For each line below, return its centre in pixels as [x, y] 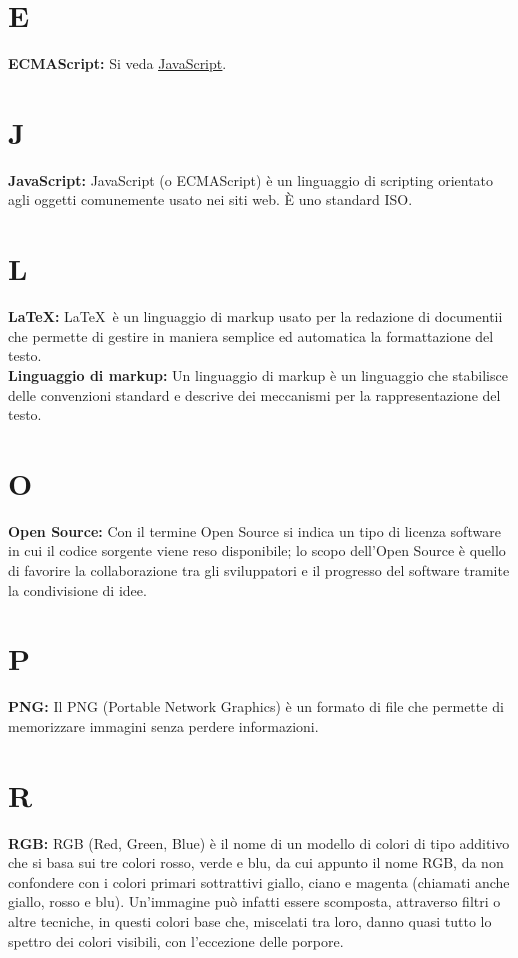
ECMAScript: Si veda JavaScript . [117, 63]
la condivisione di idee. [77, 589]
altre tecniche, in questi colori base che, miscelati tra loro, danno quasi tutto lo [250, 921]
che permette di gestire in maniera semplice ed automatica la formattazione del [251, 335]
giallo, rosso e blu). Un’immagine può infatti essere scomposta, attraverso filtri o [254, 901]
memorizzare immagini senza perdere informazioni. [163, 725]
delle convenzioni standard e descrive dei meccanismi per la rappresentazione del [254, 394]
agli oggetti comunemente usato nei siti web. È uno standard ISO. [210, 199]
